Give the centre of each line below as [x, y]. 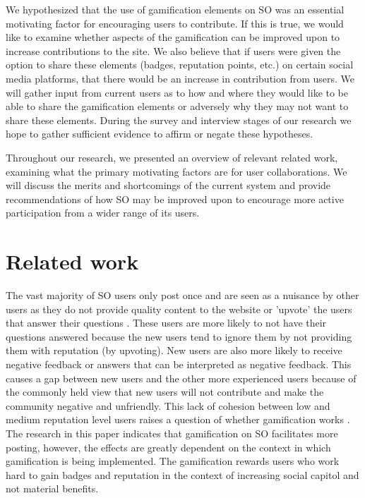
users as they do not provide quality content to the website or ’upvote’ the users [179, 309]
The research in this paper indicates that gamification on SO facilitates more [172, 433]
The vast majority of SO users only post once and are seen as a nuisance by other [182, 295]
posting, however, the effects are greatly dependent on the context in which [168, 447]
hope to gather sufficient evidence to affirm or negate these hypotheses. [160, 134]
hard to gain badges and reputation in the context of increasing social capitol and [182, 474]
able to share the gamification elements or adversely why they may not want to [177, 106]
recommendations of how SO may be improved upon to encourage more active [175, 199]
